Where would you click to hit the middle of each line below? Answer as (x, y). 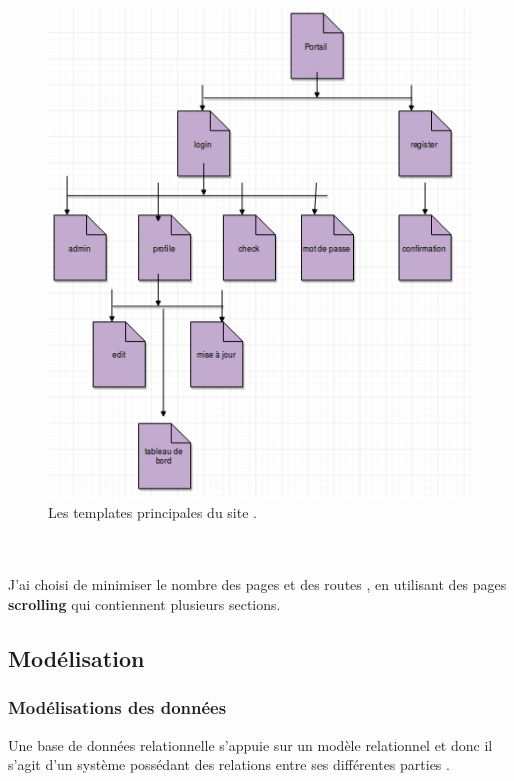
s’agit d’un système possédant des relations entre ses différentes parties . (229, 764)
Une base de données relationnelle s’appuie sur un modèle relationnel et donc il (250, 744)
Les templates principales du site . (152, 511)
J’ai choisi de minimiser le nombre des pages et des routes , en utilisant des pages (257, 584)
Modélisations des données (117, 707)
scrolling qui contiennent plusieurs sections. (144, 603)
